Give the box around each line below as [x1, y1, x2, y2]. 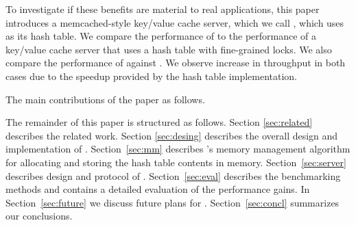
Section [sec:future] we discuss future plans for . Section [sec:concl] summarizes [5, 195, 340, 209]
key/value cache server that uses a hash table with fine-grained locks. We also [5, 42, 332, 56]
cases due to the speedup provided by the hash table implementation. [5, 68, 298, 83]
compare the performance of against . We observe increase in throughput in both [5, 55, 346, 70]
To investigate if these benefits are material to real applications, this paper [5, 2, 320, 16]
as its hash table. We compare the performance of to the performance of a [5, 29, 317, 43]
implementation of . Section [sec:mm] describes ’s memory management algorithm [5, 142, 351, 156]
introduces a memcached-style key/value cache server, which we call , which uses [5, 15, 344, 29]
